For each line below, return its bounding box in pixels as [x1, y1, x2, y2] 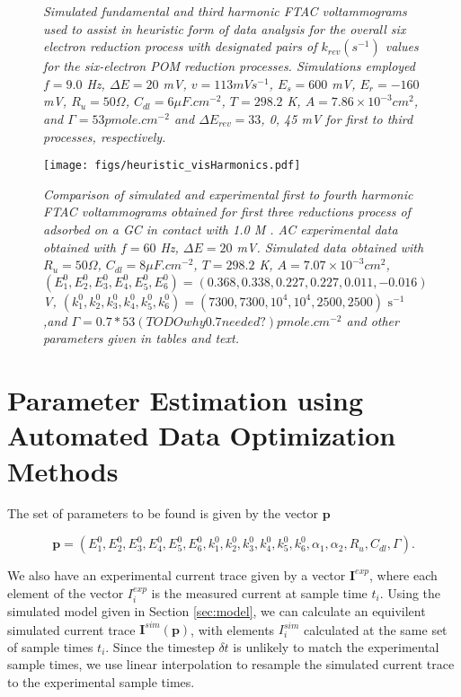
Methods [7, 452, 119, 489]
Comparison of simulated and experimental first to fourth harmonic [43, 184, 413, 203]
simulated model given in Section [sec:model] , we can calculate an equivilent [7, 602, 426, 621]
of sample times [7, 637, 93, 656]
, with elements [191, 620, 275, 639]
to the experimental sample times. [7, 672, 195, 691]
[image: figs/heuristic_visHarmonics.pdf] [43, 159, 301, 172]
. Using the [379, 583, 441, 602]
